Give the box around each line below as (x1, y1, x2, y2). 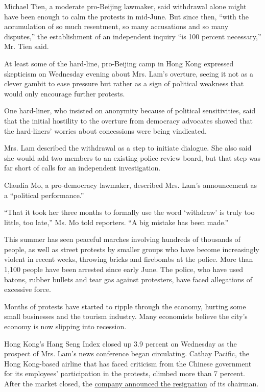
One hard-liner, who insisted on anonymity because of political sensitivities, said (4, 105, 256, 116)
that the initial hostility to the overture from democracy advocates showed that (4, 115, 253, 126)
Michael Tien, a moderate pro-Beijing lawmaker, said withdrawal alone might (4, 1, 247, 11)
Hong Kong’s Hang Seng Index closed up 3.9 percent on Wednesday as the (4, 338, 237, 349)
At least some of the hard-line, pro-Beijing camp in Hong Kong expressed (4, 58, 234, 68)
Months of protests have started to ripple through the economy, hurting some (4, 301, 246, 311)
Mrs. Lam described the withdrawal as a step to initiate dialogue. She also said (4, 142, 252, 153)
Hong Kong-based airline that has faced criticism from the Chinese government (4, 358, 252, 369)
